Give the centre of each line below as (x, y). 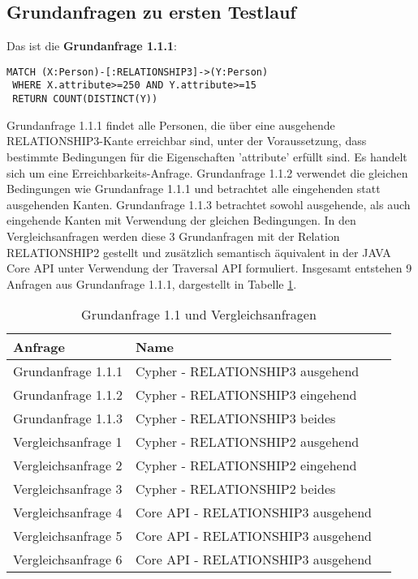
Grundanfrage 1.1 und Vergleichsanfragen (199, 315)
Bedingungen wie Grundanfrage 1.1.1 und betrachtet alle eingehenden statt (194, 189)
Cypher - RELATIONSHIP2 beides (235, 489)
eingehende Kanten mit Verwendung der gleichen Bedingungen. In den (181, 220)
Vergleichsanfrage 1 (68, 442)
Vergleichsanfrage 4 (68, 513)
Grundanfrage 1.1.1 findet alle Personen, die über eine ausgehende (171, 124)
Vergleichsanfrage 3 (68, 489)
